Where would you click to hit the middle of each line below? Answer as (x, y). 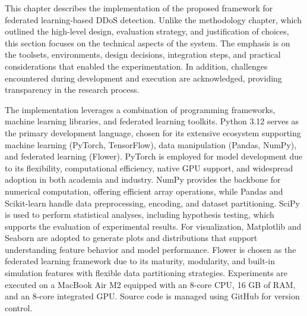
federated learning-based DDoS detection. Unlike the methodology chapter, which (153, 19)
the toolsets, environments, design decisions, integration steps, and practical (143, 54)
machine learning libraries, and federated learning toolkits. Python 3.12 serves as (152, 121)
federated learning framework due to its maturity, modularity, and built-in (140, 261)
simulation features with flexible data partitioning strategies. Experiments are (146, 273)
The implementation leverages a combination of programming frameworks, (140, 109)
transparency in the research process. (72, 90)
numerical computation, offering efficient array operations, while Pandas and (144, 191)
